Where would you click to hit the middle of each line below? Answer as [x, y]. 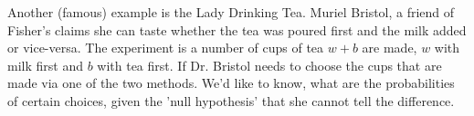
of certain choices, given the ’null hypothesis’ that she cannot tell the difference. [231, 100]
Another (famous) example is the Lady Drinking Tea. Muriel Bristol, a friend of [231, 12]
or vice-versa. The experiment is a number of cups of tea [166, 48]
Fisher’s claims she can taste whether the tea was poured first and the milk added [237, 29]
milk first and [45, 65]
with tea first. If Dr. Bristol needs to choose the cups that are [269, 65]
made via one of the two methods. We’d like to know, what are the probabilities [231, 83]
